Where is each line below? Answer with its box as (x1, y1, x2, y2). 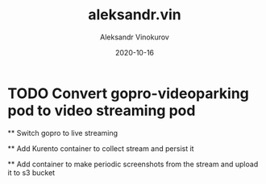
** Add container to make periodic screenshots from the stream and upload (7, 159, 259, 169)
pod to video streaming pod (7, 101, 196, 120)
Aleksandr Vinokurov (99, 32, 170, 42)
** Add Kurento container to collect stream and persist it (7, 143, 194, 153)
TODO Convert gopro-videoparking (7, 84, 249, 102)
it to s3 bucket (7, 167, 56, 178)
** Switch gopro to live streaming (7, 128, 118, 137)
